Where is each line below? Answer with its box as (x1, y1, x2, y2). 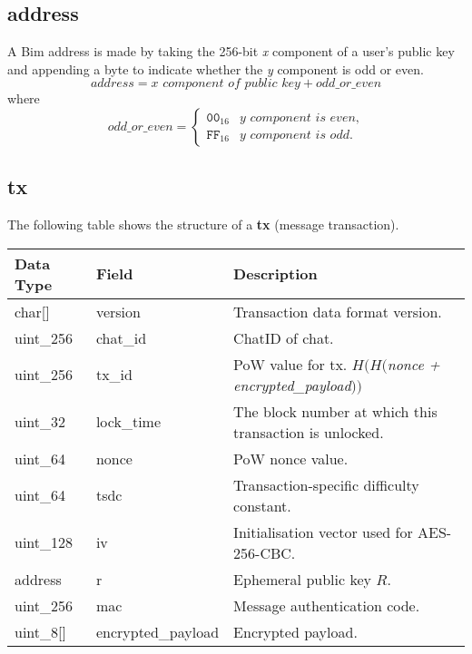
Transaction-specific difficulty (233, 473, 419, 495)
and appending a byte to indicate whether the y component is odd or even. (7, 59, 424, 78)
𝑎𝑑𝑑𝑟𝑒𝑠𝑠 (90, 77, 134, 91)
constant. (233, 494, 291, 516)
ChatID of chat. (233, 327, 334, 348)
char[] (15, 300, 50, 322)
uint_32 (15, 411, 66, 433)
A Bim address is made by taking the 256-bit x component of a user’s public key (7, 42, 455, 61)
